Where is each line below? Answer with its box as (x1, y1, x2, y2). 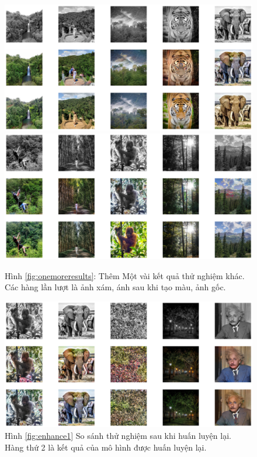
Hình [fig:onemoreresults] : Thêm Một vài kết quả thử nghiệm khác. (5, 269, 245, 281)
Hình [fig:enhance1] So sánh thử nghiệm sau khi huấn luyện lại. (5, 429, 231, 441)
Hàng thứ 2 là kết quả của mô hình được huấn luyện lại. (5, 441, 207, 453)
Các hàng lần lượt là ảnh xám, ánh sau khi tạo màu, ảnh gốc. (5, 281, 226, 293)
